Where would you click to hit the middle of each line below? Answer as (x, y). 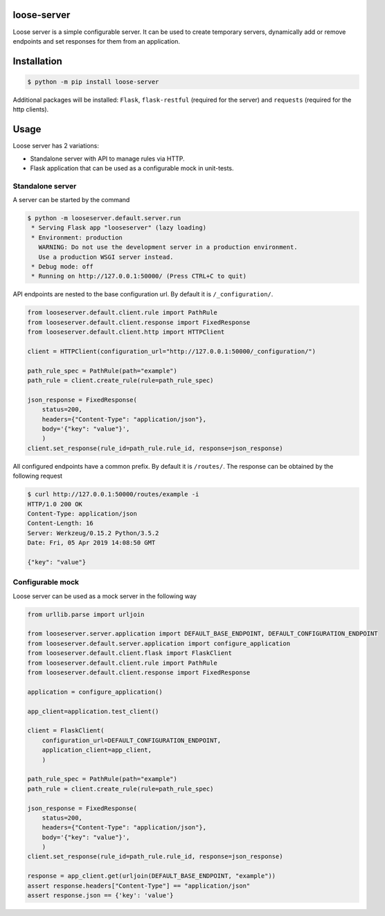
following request (37, 476)
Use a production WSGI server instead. (106, 257)
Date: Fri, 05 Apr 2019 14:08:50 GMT (91, 543)
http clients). (31, 109)
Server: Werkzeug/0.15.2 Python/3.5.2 (93, 533)
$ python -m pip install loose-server (93, 82)
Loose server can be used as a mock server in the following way (105, 596)
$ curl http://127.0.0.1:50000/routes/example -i (113, 494)
